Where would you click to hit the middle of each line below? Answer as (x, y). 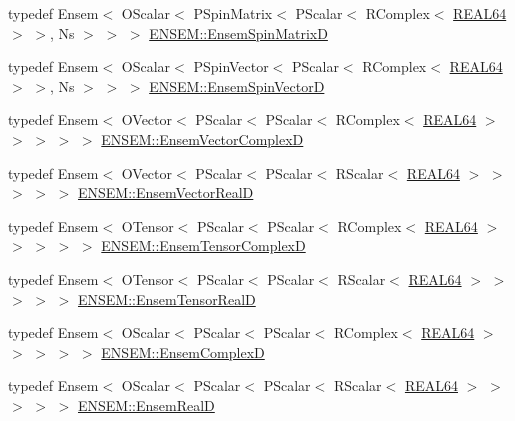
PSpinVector (231, 66)
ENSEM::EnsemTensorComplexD (203, 245)
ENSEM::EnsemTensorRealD (166, 298)
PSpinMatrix (233, 13)
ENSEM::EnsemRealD (146, 404)
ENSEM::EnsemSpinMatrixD (238, 32)
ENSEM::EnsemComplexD (183, 351)
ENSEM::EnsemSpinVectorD (237, 85)
